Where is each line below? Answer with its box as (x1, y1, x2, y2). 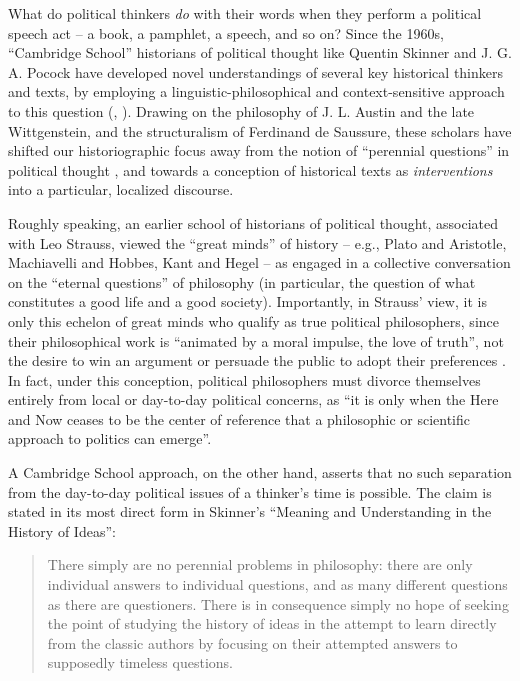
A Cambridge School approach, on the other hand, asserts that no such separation (8, 462, 512, 483)
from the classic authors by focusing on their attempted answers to (47, 632, 458, 653)
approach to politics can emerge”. (8, 428, 212, 449)
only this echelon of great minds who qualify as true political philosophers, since (8, 310, 499, 331)
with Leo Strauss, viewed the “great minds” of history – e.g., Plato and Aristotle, (8, 232, 507, 253)
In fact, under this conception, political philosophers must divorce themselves (8, 369, 481, 390)
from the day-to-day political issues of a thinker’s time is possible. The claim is (8, 481, 492, 502)
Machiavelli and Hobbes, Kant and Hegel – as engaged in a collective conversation (8, 252, 511, 273)
